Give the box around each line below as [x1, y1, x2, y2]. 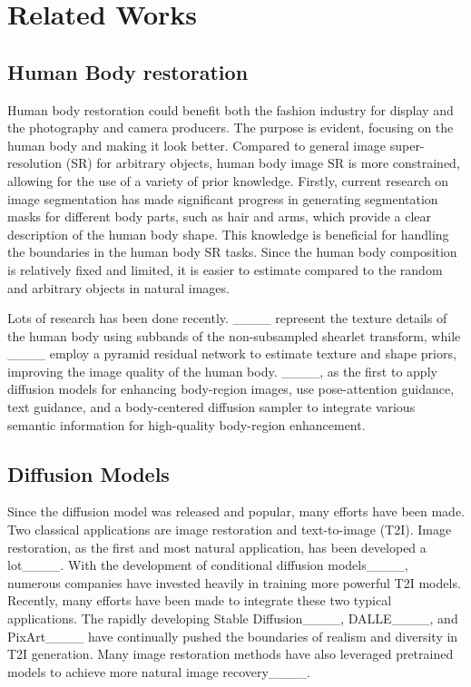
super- [389, 135, 425, 154]
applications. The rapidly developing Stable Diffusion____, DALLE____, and [7, 609, 458, 628]
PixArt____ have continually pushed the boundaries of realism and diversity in [7, 626, 458, 645]
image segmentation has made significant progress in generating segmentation [7, 189, 438, 208]
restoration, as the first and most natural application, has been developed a [7, 537, 427, 556]
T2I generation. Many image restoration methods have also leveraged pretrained [7, 644, 454, 663]
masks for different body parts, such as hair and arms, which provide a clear [7, 207, 432, 226]
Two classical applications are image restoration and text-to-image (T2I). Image [7, 520, 452, 539]
